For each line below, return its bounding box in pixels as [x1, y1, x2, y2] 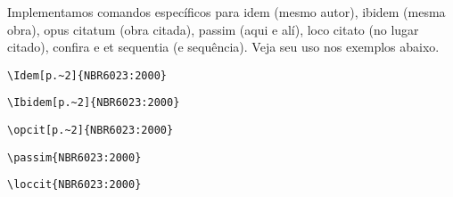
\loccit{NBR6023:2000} [7, 178, 142, 192]
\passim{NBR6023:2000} [7, 151, 142, 164]
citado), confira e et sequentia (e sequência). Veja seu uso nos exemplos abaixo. [7, 37, 440, 56]
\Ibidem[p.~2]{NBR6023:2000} [7, 96, 180, 110]
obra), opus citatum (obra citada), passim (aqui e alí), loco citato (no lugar [7, 20, 419, 38]
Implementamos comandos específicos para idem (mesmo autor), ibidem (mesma [7, 3, 446, 21]
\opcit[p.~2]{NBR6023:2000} [7, 124, 174, 137]
